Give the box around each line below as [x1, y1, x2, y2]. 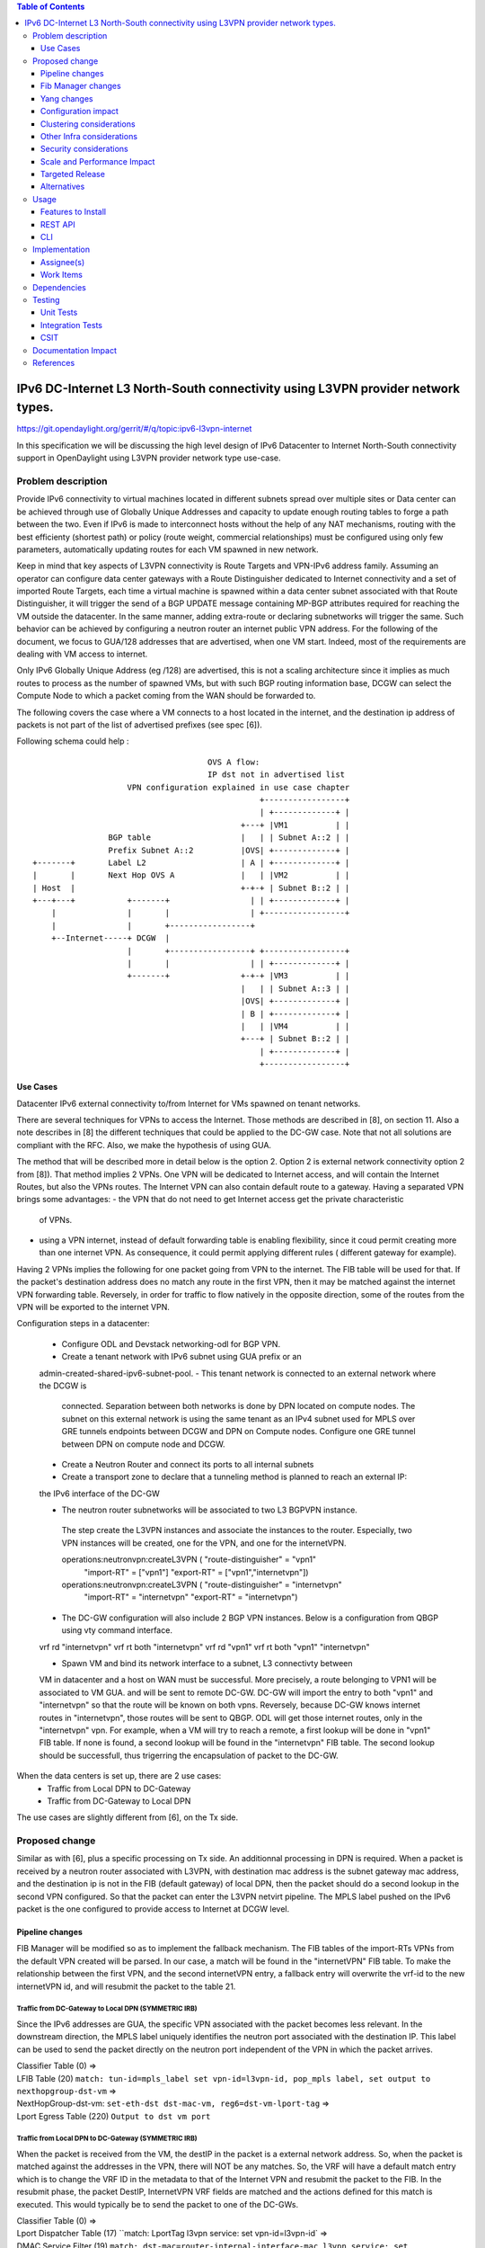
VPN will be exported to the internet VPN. [16, 1302, 171, 1313]
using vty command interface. [61, 1625, 172, 1636]
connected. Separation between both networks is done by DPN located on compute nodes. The [61, 1401, 416, 1412]
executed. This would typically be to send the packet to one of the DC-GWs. [16, 2199, 299, 2209]
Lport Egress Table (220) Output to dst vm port [16, 2110, 211, 2121]
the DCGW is [39, 1380, 87, 1391]
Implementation [32, 244, 90, 255]
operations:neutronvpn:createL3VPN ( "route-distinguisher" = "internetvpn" [61, 1579, 343, 1591]
